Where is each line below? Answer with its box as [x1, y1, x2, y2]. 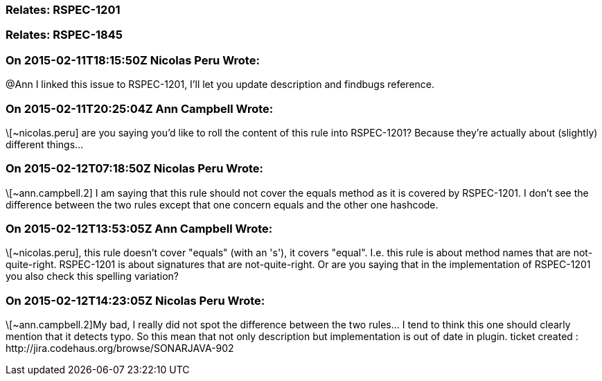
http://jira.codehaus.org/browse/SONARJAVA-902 [6, 342, 234, 355]
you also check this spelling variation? [6, 270, 179, 283]
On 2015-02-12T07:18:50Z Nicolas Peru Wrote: [6, 161, 264, 176]
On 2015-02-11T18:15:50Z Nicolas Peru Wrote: [6, 53, 260, 67]
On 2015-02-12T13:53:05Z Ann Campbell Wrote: [6, 222, 273, 236]
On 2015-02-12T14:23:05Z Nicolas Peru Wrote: [6, 293, 265, 308]
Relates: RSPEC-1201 [6, 3, 121, 17]
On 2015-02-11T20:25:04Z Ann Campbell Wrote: [6, 101, 274, 116]
